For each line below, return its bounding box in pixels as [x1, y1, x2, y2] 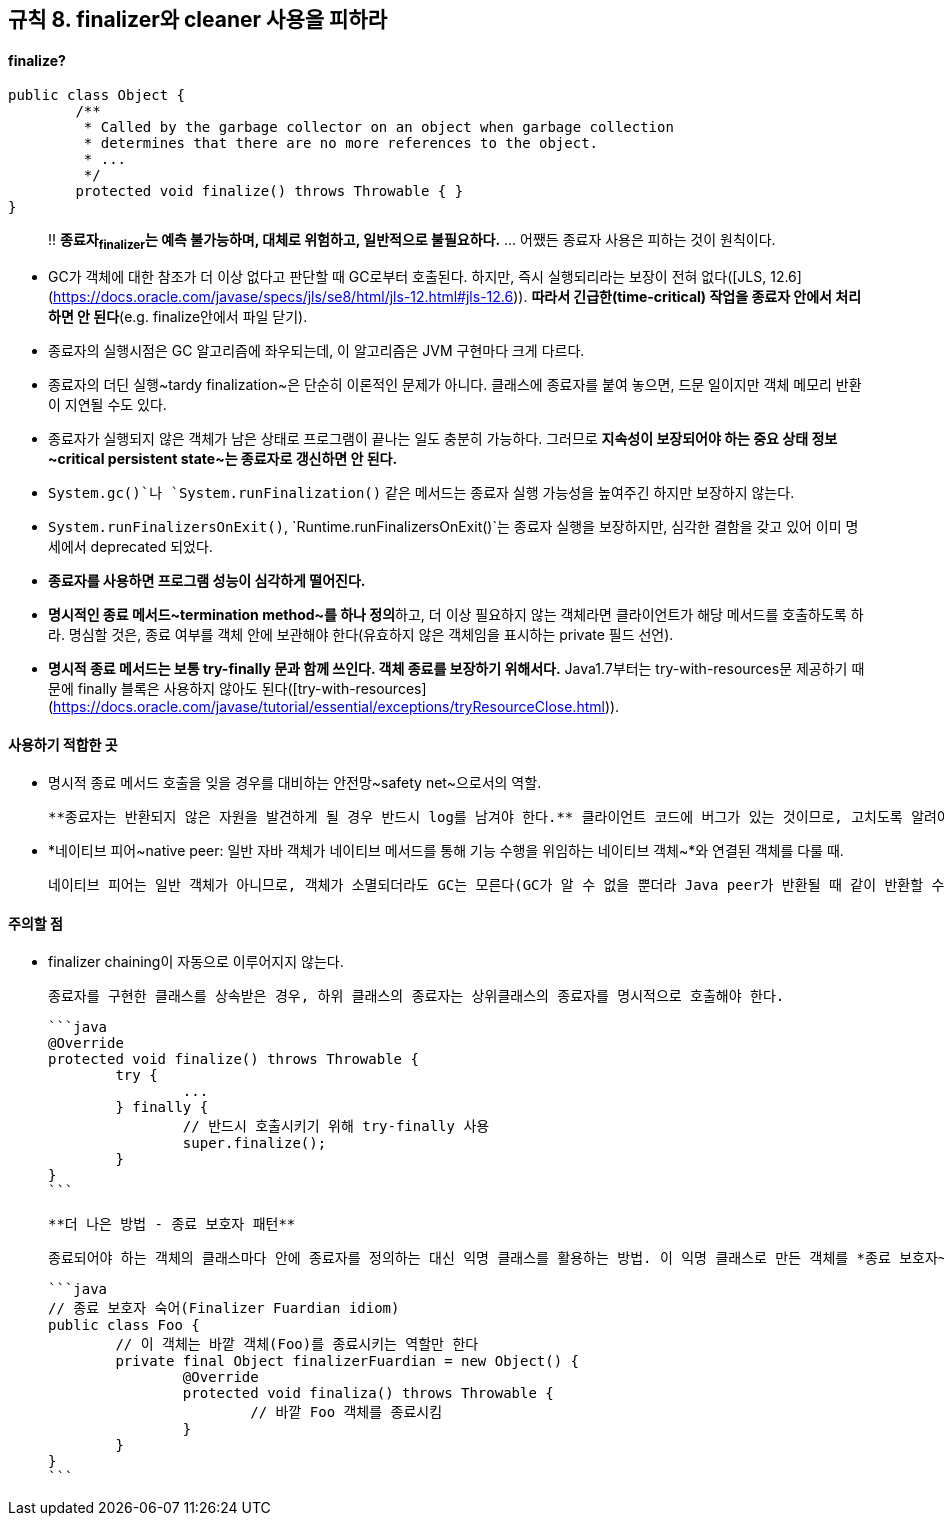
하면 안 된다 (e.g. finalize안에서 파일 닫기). [48, 308, 308, 326]
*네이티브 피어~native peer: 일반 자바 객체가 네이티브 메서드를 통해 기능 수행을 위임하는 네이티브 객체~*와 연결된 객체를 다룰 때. [48, 842, 844, 860]
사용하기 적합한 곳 [8, 735, 118, 753]
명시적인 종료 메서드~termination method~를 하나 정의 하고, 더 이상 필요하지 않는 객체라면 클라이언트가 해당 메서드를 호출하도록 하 [48, 606, 864, 624]
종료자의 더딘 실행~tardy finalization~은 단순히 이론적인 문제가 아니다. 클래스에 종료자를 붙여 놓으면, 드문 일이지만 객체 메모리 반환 [48, 376, 862, 394]
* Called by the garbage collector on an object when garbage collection [83, 119, 674, 136]
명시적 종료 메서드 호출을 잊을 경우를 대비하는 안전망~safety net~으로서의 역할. [48, 774, 542, 792]
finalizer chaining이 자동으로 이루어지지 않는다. [48, 953, 344, 971]
